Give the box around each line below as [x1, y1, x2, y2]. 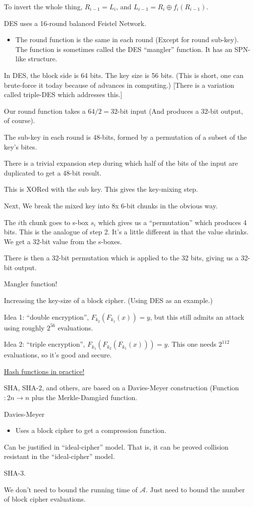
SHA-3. [4, 468, 26, 478]
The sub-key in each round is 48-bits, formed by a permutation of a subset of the [4, 131, 247, 142]
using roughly [4, 322, 45, 332]
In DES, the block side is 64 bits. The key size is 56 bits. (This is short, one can [4, 70, 244, 80]
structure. [28, 53, 57, 64]
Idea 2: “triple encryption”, [4, 339, 85, 349]
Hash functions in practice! [4, 366, 85, 376]
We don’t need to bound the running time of [4, 484, 138, 494]
